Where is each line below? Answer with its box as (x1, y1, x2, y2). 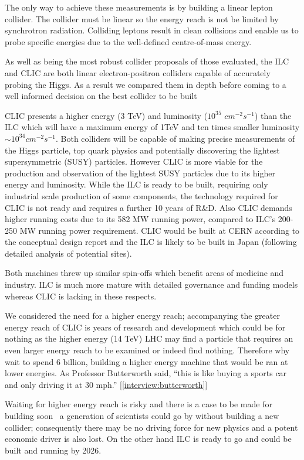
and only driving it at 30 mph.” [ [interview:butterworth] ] (5, 378, 208, 390)
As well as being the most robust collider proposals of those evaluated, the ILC (5, 55, 289, 67)
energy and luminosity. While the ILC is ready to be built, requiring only (5, 178, 268, 190)
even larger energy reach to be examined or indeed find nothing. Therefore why (5, 344, 290, 356)
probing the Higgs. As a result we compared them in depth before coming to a (5, 78, 286, 90)
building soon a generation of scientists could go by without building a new (5, 410, 279, 421)
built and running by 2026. (5, 444, 102, 456)
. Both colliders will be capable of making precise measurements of (55, 132, 295, 144)
